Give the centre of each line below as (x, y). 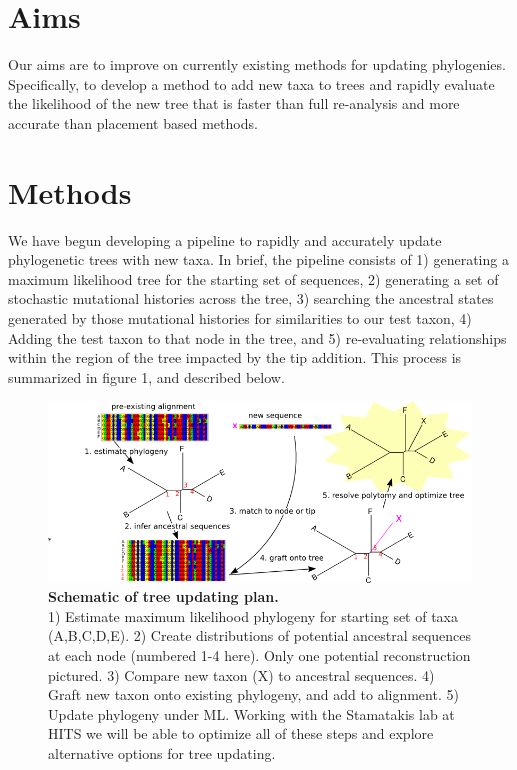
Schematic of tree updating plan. (163, 596)
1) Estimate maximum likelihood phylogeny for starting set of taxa (253, 615)
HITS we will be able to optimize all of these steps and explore (241, 733)
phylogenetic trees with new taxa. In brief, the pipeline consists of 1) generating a (258, 259)
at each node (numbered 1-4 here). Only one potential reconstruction (259, 654)
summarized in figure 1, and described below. (146, 376)
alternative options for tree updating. (162, 752)
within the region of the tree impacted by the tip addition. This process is (235, 357)
